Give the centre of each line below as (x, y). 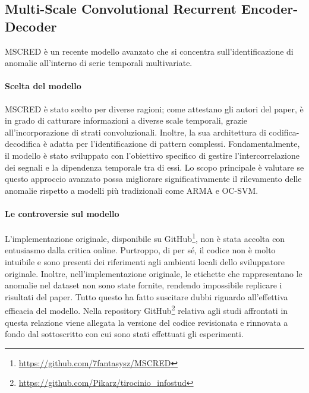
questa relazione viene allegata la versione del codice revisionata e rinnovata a (146, 322)
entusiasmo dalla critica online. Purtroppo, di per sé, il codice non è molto (140, 250)
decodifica (23, 144)
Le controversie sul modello (62, 213)
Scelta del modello (43, 86)
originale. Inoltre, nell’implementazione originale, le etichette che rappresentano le (154, 273)
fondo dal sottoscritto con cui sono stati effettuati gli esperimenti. (124, 334)
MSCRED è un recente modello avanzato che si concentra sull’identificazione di (149, 51)
